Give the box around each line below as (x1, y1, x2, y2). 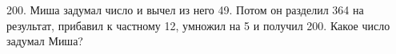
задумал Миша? (6, 33, 83, 49)
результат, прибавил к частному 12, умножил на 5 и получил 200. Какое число (6, 17, 390, 33)
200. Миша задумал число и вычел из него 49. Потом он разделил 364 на (6, 2, 364, 17)
